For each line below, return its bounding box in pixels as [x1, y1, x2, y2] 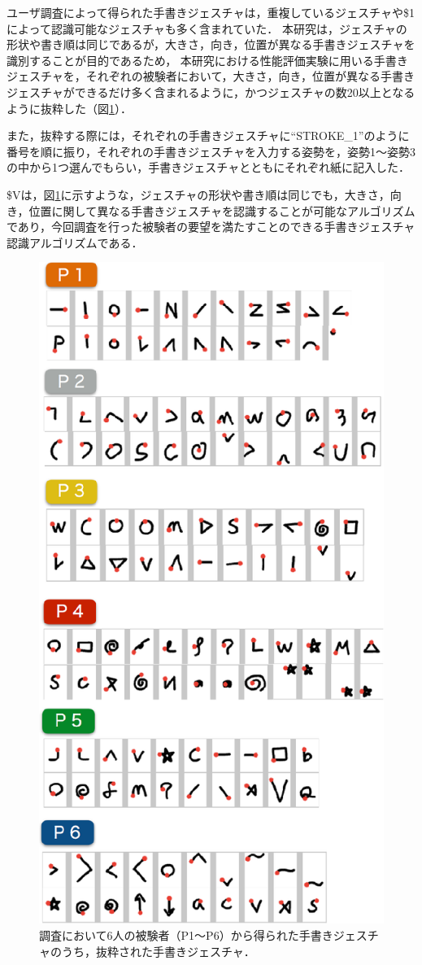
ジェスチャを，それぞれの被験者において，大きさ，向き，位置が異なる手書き [7, 68, 415, 85]
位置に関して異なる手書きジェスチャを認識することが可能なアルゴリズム [28, 202, 415, 219]
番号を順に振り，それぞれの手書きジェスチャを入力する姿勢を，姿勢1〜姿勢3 [7, 142, 415, 159]
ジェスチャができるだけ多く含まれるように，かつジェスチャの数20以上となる [7, 83, 415, 100]
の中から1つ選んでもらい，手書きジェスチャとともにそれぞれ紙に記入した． [7, 159, 410, 176]
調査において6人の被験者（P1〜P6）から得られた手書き [39, 926, 333, 943]
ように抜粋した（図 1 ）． [7, 99, 132, 116]
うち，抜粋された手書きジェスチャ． [61, 942, 255, 959]
